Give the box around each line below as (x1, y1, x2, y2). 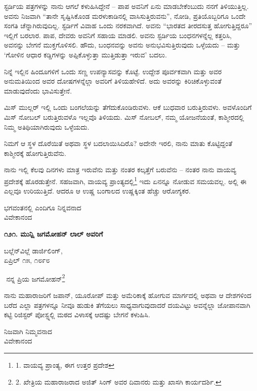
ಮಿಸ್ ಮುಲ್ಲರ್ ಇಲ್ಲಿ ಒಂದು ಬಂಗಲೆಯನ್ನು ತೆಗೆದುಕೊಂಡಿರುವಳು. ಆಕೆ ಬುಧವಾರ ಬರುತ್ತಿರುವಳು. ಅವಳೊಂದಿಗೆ (4, 102, 252, 112)
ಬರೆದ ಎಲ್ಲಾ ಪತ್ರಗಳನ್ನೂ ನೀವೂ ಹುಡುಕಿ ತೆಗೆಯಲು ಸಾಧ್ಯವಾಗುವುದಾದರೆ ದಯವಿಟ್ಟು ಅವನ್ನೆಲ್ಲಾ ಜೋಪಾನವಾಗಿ (4, 299, 251, 310)
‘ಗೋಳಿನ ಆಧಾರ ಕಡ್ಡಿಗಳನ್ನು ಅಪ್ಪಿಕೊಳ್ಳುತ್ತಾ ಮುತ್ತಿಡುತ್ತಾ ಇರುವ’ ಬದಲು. (4, 49, 167, 59)
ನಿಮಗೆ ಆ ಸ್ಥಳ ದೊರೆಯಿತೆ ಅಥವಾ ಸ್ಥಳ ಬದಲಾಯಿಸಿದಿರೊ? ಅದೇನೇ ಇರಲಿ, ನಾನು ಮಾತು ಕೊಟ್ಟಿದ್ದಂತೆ (4, 138, 233, 148)
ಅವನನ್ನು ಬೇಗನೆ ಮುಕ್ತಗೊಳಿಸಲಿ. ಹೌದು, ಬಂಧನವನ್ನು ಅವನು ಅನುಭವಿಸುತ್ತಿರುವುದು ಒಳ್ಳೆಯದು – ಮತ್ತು (4, 40, 240, 50)
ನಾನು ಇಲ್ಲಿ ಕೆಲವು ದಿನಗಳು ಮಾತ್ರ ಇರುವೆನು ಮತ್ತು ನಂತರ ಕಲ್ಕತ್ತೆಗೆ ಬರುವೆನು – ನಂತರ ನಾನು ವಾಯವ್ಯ (4, 164, 236, 175)
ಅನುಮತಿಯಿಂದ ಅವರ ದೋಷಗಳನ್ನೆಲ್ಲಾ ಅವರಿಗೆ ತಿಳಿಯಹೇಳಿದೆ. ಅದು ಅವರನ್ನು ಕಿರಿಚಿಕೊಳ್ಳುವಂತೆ (4, 76, 222, 86)
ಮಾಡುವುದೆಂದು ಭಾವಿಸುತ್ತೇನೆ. (4, 85, 72, 96)
